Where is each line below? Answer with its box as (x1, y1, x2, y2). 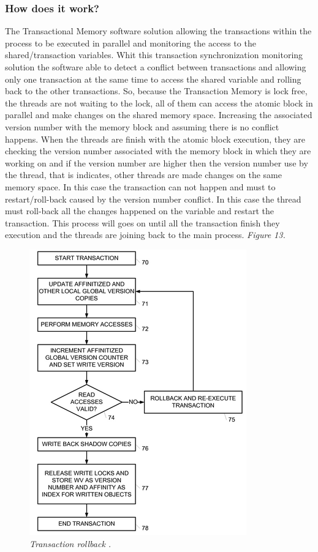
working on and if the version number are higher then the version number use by (5, 156, 308, 169)
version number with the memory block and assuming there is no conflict (5, 120, 279, 133)
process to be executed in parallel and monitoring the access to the (5, 36, 256, 49)
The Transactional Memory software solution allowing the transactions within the (5, 24, 312, 37)
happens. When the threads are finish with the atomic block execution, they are (5, 132, 305, 145)
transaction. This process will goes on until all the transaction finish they (5, 216, 280, 229)
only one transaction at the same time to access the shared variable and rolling (5, 72, 301, 85)
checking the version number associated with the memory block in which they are (5, 144, 311, 157)
